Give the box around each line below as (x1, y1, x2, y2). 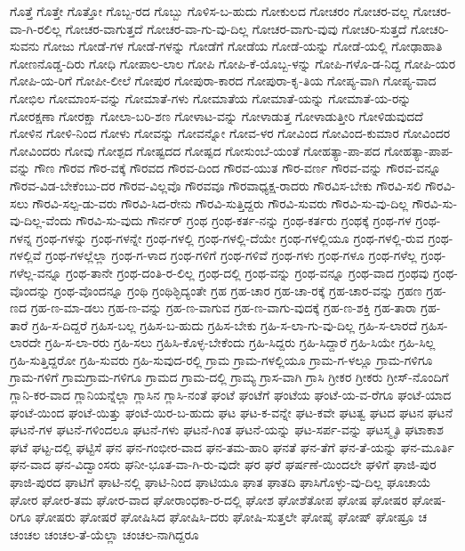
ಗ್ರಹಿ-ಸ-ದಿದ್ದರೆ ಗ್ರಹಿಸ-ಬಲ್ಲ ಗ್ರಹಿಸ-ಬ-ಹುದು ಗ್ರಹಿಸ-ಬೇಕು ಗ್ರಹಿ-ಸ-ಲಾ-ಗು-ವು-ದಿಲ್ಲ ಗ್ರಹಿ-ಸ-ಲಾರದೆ (31, 315, 418, 334)
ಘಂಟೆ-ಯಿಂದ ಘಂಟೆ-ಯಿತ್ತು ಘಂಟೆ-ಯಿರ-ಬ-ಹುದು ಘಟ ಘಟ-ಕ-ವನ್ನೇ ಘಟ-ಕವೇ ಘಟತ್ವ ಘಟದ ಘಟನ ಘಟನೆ (10, 402, 453, 421)
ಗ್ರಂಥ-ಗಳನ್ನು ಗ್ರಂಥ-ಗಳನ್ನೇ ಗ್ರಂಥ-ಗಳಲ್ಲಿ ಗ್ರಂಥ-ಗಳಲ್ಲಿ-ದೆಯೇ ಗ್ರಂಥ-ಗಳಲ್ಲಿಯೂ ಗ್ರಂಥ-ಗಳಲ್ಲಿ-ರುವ (36, 228, 424, 247)
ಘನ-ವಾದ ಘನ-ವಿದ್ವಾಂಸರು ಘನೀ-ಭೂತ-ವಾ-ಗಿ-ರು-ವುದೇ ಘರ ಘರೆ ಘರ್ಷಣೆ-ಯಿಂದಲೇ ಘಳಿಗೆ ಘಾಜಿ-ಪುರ (10, 455, 437, 474)
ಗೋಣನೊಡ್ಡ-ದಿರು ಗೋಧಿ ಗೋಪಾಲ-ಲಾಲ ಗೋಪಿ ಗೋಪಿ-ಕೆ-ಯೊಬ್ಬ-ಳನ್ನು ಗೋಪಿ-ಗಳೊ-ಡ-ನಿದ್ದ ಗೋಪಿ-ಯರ (10, 53, 456, 72)
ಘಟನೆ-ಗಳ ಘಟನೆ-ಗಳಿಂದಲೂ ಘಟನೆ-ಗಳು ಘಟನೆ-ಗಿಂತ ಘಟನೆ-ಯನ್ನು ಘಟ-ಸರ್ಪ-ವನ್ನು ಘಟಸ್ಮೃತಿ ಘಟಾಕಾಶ (10, 420, 444, 439)
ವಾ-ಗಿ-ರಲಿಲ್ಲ (10, 19, 61, 37)
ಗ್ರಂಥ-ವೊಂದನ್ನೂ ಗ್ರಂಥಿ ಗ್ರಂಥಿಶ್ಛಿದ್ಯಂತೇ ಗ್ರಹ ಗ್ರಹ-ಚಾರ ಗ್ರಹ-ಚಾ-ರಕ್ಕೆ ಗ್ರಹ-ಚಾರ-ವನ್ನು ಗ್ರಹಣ (53, 280, 422, 299)
